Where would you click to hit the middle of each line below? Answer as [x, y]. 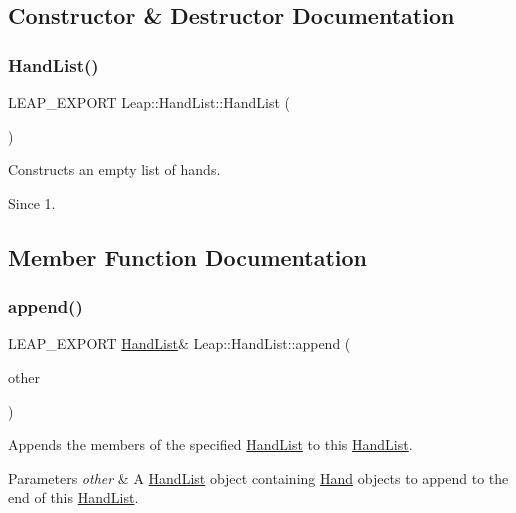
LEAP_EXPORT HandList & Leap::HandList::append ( [179, 343]
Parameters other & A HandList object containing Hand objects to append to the [258, 477]
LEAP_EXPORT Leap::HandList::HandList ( [149, 102]
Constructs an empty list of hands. [114, 169]
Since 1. [32, 202]
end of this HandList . [73, 497]
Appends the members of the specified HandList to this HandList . [210, 444]
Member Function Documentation [188, 256]
